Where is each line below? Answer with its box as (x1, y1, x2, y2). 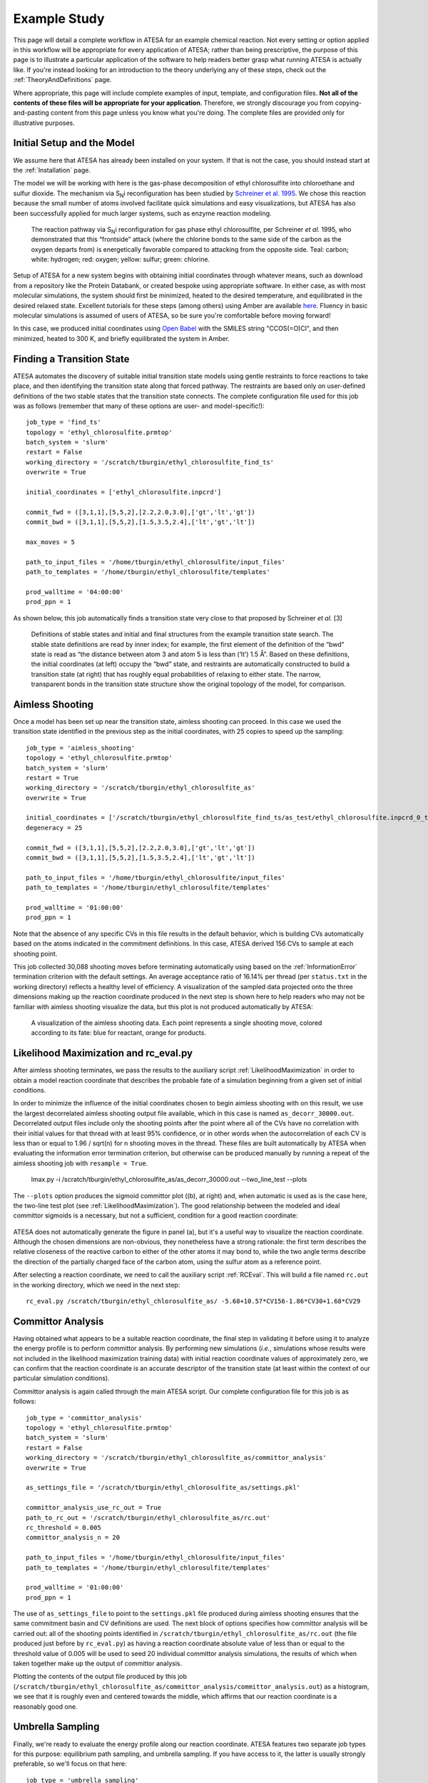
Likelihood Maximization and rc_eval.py (13, 1047, 193, 1059)
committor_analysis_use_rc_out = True (26, 1503, 162, 1512)
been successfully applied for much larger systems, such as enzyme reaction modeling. (13, 209, 272, 218)
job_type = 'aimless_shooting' (26, 744, 136, 752)
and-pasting (13, 108, 49, 117)
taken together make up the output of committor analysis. (13, 1659, 182, 1668)
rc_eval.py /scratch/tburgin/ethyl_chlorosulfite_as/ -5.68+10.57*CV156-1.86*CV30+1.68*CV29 (26, 1297, 361, 1305)
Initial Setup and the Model (13, 137, 135, 149)
